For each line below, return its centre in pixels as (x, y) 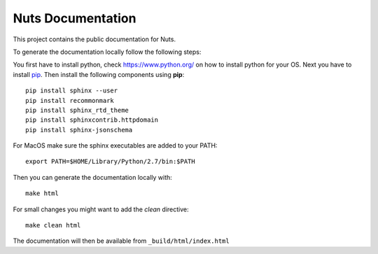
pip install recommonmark (70, 100)
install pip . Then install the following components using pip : (99, 74)
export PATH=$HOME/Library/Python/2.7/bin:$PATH (110, 162)
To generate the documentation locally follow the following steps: (107, 52)
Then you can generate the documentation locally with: (93, 177)
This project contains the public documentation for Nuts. (94, 39)
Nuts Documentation (75, 18)
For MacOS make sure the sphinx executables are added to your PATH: (115, 146)
